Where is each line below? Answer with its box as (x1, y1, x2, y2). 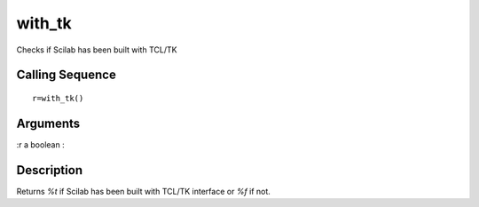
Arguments (16, 115, 81, 131)
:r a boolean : (16, 139, 66, 150)
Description (16, 163, 83, 178)
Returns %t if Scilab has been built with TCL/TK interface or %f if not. (16, 186, 271, 196)
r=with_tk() (32, 93, 84, 103)
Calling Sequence (16, 68, 117, 83)
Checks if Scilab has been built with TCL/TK (16, 44, 177, 55)
